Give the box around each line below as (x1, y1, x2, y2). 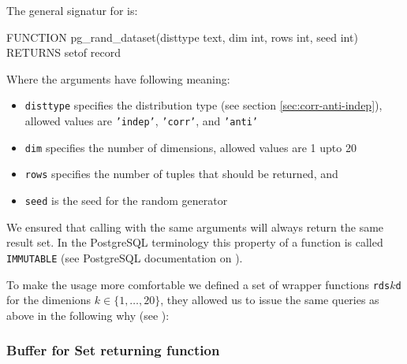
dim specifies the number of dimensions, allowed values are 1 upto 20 (24, 139, 357, 155)
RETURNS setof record (6, 44, 121, 61)
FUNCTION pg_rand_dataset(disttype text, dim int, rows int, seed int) (6, 28, 358, 45)
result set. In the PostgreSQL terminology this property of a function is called (6, 234, 383, 251)
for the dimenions (6, 292, 91, 308)
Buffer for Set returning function (6, 340, 220, 360)
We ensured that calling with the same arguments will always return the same (6, 218, 384, 235)
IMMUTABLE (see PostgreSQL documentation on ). (6, 249, 243, 266)
